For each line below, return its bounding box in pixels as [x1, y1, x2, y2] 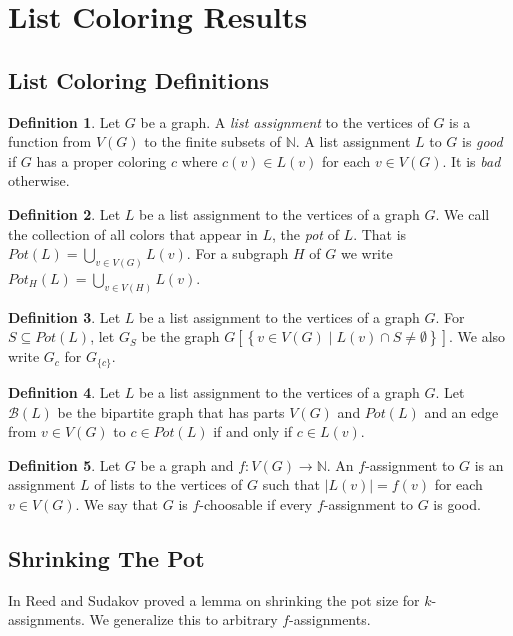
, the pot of [272, 223, 339, 244]
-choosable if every [199, 493, 313, 514]
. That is [353, 223, 407, 244]
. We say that [75, 493, 159, 514]
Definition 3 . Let [8, 306, 121, 327]
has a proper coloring [36, 150, 167, 171]
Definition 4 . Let [8, 381, 121, 402]
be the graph [141, 326, 220, 347]
